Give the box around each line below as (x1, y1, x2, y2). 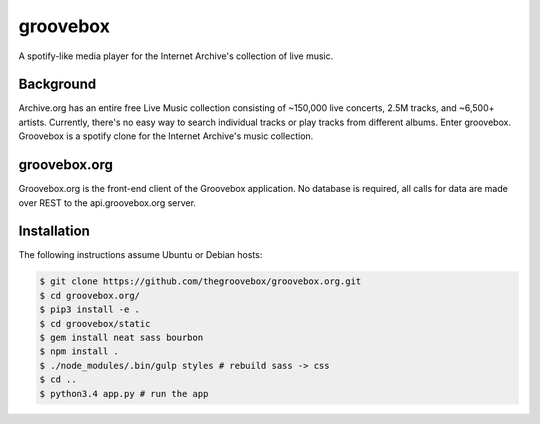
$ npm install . (39, 346, 120, 357)
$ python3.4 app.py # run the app (39, 388, 209, 399)
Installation (18, 223, 90, 240)
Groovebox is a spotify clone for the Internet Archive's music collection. (18, 130, 314, 142)
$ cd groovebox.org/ (39, 290, 140, 301)
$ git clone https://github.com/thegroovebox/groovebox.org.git (39, 276, 362, 287)
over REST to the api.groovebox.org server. (18, 196, 197, 209)
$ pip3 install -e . (39, 304, 140, 315)
